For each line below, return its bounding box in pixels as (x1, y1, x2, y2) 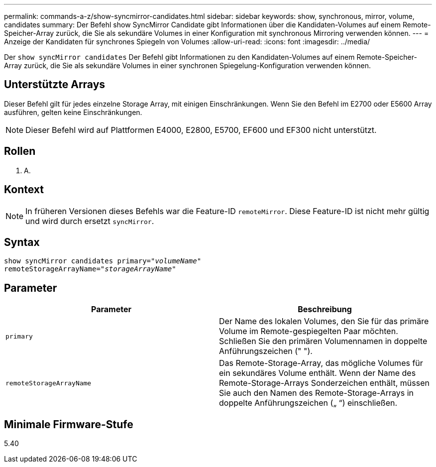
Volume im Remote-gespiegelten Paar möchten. (219, 326, 398, 337)
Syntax (4, 235, 40, 248)
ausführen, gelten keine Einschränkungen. (4, 108, 142, 117)
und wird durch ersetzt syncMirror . (25, 216, 154, 226)
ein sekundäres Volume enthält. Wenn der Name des (219, 368, 416, 378)
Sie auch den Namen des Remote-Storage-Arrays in (219, 388, 414, 398)
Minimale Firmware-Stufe (4, 418, 133, 431)
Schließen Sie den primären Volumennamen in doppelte (219, 336, 428, 347)
